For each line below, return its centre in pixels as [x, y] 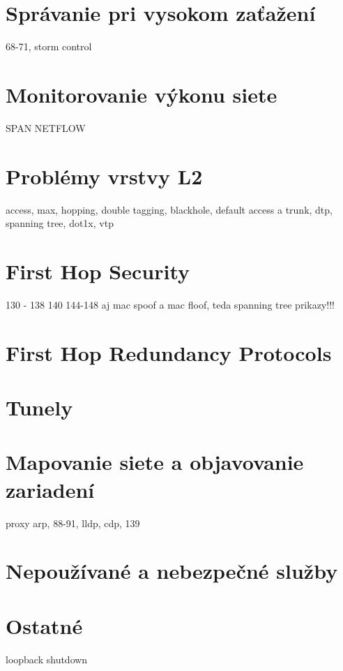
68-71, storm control [49, 46]
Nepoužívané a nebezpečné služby [172, 571]
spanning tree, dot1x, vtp [60, 223]
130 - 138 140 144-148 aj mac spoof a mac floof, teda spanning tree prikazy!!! [170, 304]
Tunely [39, 407]
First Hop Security [98, 271]
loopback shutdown [47, 659]
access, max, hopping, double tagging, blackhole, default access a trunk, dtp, [169, 209]
